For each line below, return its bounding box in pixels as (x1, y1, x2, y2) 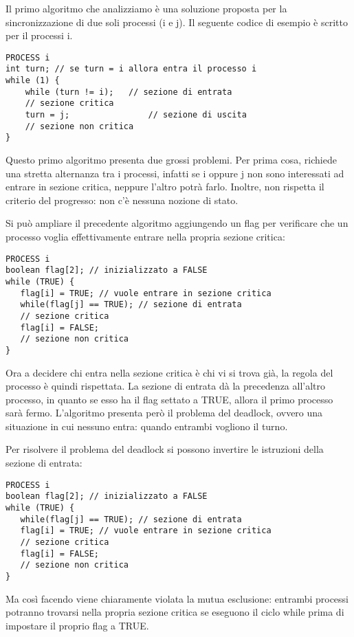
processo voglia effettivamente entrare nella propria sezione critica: (5, 230, 285, 243)
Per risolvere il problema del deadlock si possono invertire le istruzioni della (5, 442, 324, 456)
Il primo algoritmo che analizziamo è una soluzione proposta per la (5, 1, 287, 15)
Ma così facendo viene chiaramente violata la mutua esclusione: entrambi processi (5, 591, 349, 605)
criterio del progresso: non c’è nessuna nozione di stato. (5, 192, 239, 207)
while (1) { (5, 76, 60, 86)
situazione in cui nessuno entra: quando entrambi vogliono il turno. (5, 418, 288, 433)
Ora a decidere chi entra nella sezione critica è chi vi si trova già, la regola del (5, 365, 333, 379)
